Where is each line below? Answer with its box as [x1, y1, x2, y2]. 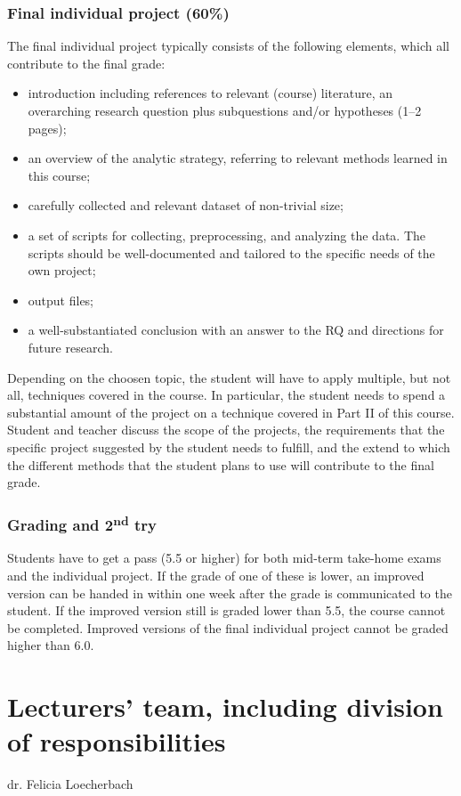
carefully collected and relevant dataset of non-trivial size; [28, 196, 344, 215]
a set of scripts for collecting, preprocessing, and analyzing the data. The [28, 225, 426, 244]
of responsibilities [7, 723, 226, 759]
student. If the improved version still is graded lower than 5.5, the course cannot [7, 601, 446, 620]
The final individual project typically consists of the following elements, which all [7, 37, 449, 55]
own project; [28, 261, 96, 280]
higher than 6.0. [7, 636, 94, 654]
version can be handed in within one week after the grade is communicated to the [7, 583, 452, 602]
